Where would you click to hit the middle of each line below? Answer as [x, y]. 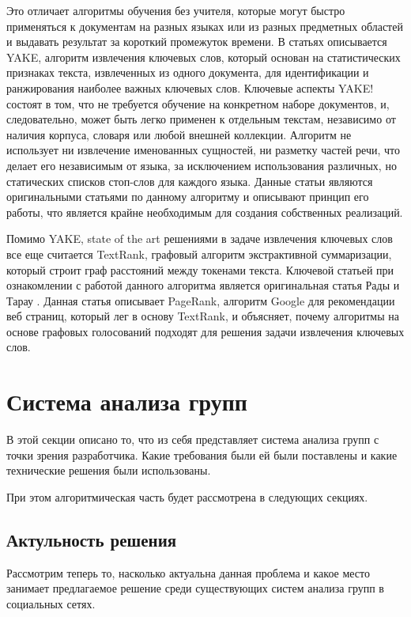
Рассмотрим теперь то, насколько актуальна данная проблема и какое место [188, 572]
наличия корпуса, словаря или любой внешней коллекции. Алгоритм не [179, 134]
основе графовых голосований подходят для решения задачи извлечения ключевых [205, 331]
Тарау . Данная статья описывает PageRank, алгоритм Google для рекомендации [201, 300]
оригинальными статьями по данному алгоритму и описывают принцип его [188, 197]
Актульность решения [92, 539]
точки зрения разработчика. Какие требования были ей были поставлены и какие [202, 454]
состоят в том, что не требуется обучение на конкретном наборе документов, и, [198, 103]
